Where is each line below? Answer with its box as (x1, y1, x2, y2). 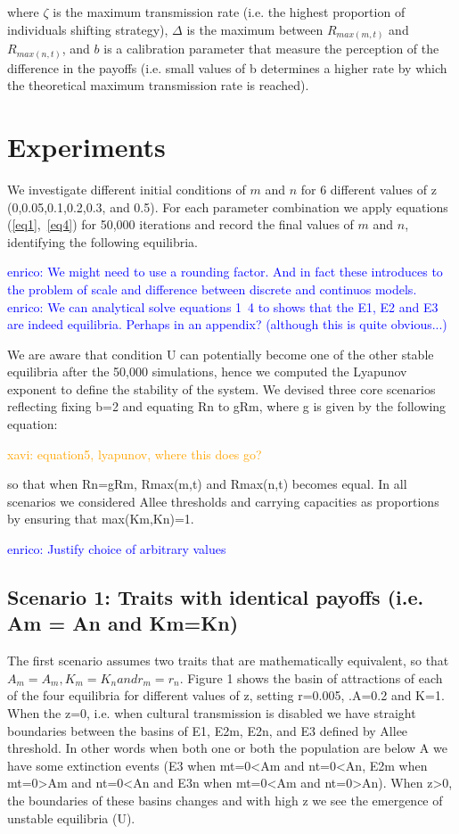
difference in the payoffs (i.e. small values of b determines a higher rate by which (7, 58, 447, 77)
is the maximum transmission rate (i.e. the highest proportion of (53, 3, 406, 21)
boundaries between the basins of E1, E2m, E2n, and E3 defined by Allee (7, 721, 408, 739)
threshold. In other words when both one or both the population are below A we (7, 739, 447, 757)
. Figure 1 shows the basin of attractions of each (179, 668, 443, 687)
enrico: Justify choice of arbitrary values (7, 540, 226, 558)
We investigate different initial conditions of (7, 179, 246, 198)
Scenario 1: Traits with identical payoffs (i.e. (7, 583, 424, 611)
